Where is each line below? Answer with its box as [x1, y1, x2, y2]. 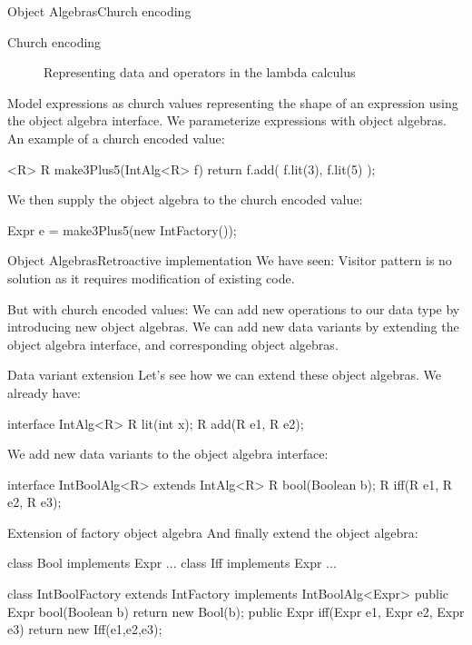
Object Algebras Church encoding [7, 2, 192, 20]
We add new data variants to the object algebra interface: [7, 444, 329, 463]
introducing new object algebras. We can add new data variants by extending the [7, 317, 459, 336]
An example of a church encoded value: [7, 128, 225, 147]
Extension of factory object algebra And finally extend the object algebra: [7, 522, 418, 541]
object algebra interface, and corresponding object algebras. [7, 334, 339, 353]
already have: [7, 382, 81, 402]
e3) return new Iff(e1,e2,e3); [7, 620, 162, 639]
